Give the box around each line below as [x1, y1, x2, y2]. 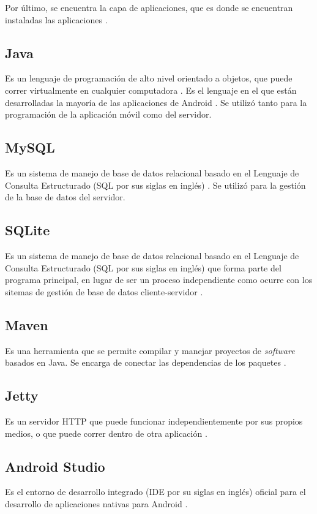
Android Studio [5, 456, 105, 475]
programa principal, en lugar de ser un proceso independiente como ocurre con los [5, 273, 313, 286]
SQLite [5, 221, 50, 240]
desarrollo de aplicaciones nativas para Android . [5, 497, 188, 510]
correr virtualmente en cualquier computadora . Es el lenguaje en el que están [5, 83, 297, 96]
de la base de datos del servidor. [5, 191, 125, 203]
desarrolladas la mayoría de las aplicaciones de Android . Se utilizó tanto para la [5, 96, 307, 108]
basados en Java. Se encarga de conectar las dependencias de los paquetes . [5, 356, 286, 369]
